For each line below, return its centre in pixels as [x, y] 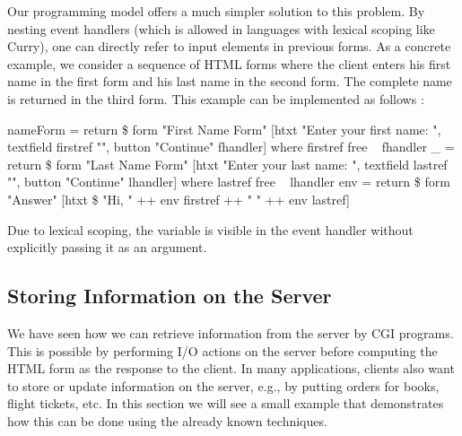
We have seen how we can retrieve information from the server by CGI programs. [231, 332]
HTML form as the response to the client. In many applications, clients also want [231, 368]
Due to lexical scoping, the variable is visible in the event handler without [210, 229]
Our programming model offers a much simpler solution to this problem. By [216, 11]
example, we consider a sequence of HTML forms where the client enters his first [229, 63]
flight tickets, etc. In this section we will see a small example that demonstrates [226, 403]
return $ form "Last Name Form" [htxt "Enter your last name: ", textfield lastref [227, 164]
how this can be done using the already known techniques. [167, 420]
